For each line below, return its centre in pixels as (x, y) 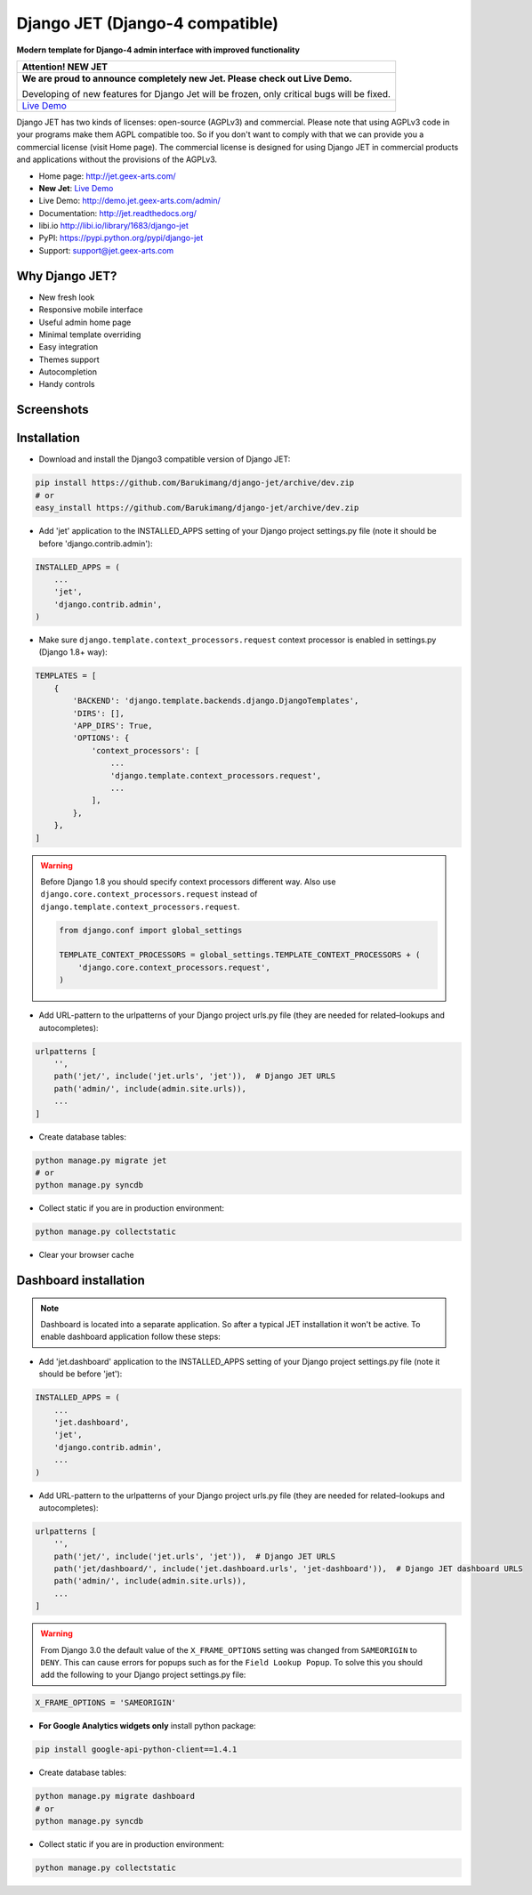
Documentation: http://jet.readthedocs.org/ (118, 213)
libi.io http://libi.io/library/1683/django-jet (113, 226)
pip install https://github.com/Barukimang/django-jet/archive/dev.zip (195, 483)
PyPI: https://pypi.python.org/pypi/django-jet (121, 238)
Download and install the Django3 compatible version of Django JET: (165, 459)
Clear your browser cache (86, 1255)
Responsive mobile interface (91, 310)
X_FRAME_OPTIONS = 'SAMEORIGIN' (106, 1703)
